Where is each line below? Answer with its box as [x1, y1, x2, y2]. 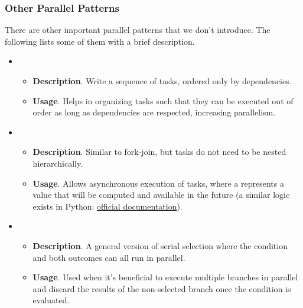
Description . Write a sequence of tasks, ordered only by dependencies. [32, 75, 292, 87]
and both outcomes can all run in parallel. [32, 251, 185, 263]
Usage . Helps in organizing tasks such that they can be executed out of [32, 94, 294, 107]
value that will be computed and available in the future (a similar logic [32, 188, 290, 201]
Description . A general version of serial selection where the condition [32, 239, 288, 251]
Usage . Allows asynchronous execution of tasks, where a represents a [32, 177, 284, 189]
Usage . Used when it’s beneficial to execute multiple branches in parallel [32, 271, 298, 283]
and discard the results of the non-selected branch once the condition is [32, 282, 291, 294]
